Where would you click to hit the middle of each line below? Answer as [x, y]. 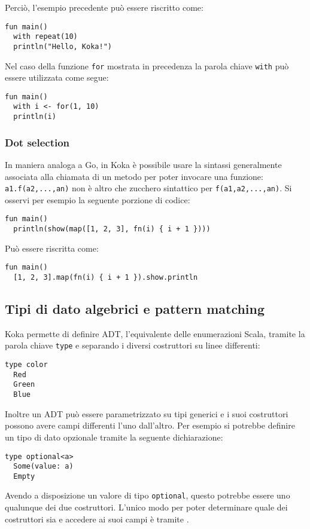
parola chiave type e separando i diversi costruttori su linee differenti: [133, 345]
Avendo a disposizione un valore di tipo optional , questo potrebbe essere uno [148, 495]
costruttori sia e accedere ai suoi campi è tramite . [97, 519]
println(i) [35, 117]
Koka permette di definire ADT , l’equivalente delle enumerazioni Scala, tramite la [155, 333]
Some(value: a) [43, 467]
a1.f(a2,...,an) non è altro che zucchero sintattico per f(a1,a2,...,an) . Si [148, 188]
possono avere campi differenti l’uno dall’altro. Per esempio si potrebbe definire [150, 425]
